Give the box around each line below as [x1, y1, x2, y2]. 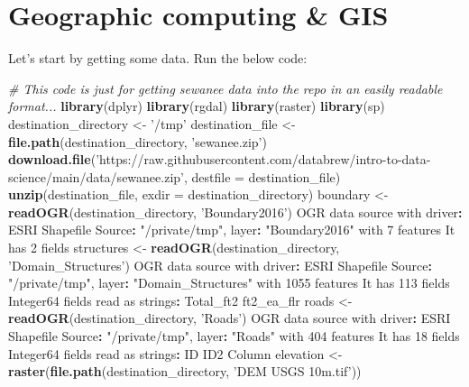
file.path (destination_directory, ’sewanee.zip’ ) [8, 132, 267, 151]
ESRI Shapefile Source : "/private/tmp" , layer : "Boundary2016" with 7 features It [8, 220, 455, 239]
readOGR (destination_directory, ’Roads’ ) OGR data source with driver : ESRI [8, 309, 451, 327]
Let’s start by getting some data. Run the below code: [8, 49, 308, 68]
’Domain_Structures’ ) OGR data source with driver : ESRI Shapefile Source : [8, 255, 432, 274]
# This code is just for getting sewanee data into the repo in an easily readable [8, 78, 443, 97]
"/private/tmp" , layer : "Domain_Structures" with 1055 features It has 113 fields [8, 273, 450, 292]
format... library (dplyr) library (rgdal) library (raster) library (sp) [8, 97, 385, 115]
